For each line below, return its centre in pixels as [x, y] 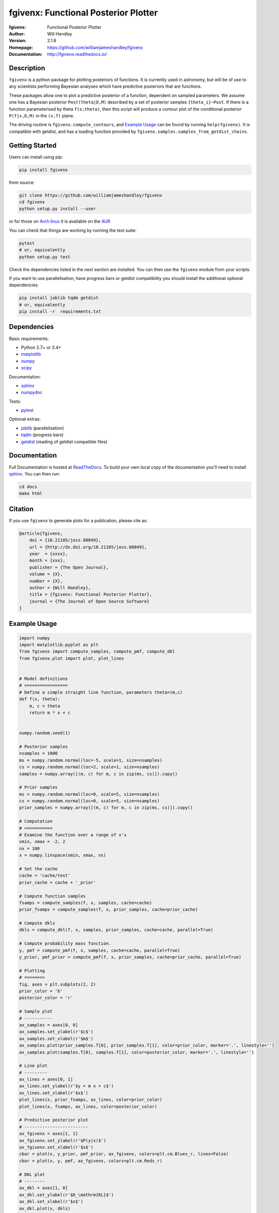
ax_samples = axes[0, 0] [49, 1025]
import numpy [35, 638]
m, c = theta [45, 706]
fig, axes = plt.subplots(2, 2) [58, 984]
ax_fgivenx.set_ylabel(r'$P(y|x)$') [63, 1140]
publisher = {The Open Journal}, [69, 567]
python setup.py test [45, 257]
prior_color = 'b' [41, 991]
